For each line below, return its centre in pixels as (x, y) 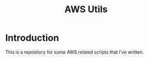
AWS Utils (86, 9)
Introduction (32, 38)
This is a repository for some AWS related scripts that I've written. (75, 52)
